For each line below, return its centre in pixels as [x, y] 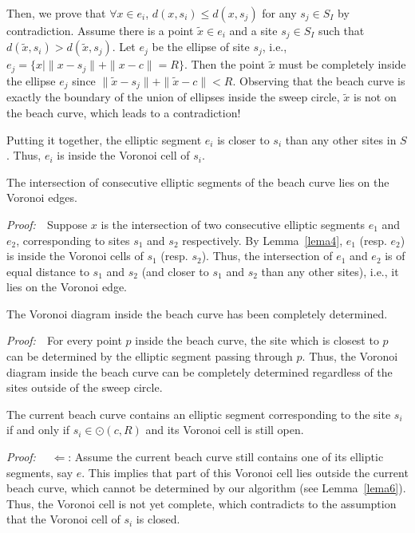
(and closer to [175, 271]
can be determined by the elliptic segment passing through [150, 356]
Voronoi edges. [42, 197]
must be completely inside [342, 64]
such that [342, 30]
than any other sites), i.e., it [330, 271]
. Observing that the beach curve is [319, 80]
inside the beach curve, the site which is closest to [257, 340]
